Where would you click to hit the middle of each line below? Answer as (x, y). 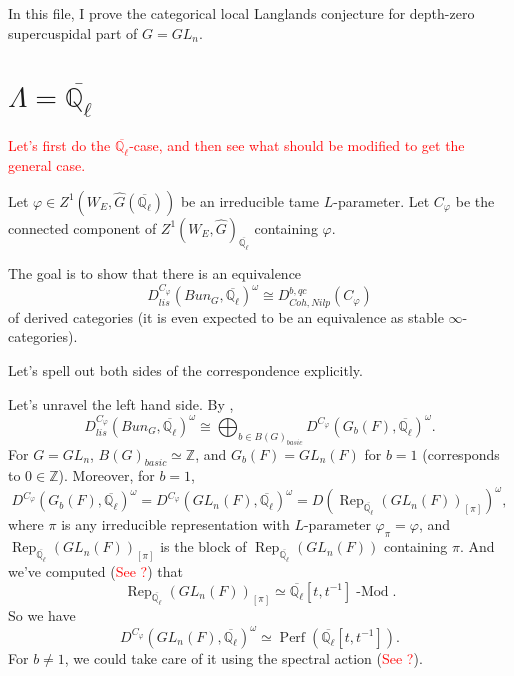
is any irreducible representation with (175, 524)
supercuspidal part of (73, 32)
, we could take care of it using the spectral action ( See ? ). (243, 657)
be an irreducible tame (250, 200)
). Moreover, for (106, 475)
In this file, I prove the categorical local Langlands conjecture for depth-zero (241, 13)
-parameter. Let (381, 200)
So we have (42, 614)
